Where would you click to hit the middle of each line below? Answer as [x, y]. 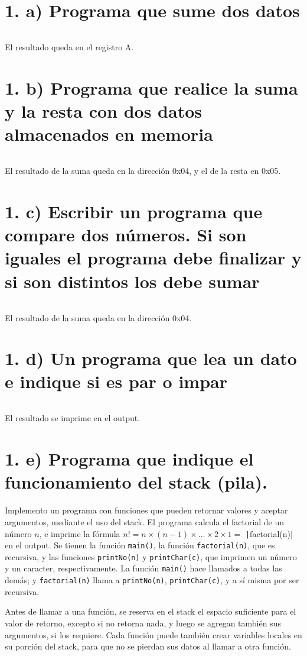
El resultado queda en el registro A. [69, 47]
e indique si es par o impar [116, 381]
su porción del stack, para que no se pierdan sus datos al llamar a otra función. [148, 646]
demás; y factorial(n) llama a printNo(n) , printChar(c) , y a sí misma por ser [152, 580]
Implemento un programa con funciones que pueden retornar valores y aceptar [146, 510]
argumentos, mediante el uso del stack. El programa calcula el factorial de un [145, 521]
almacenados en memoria [109, 134]
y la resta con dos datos [103, 111]
